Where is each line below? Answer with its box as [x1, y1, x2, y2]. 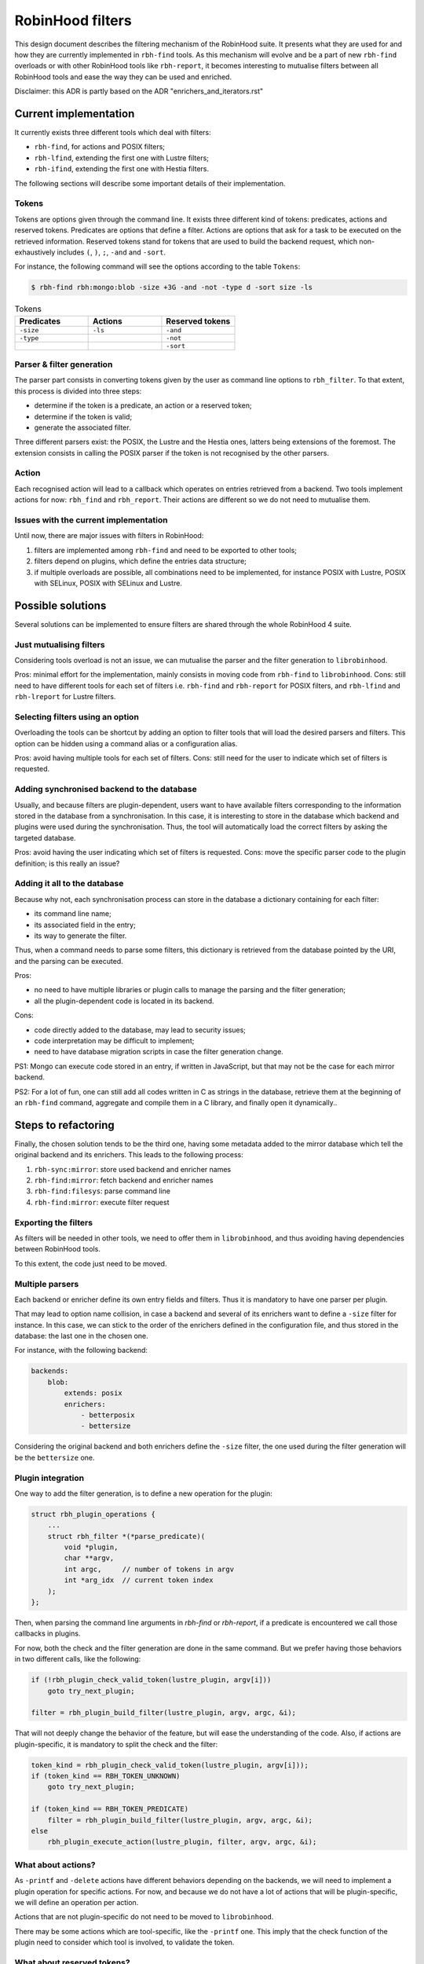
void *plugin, [64, 1543, 119, 1552]
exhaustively [14, 247, 56, 257]
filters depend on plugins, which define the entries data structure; [34, 556, 247, 566]
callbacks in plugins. [14, 1629, 81, 1638]
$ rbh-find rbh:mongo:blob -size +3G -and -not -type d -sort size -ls [31, 283, 313, 292]
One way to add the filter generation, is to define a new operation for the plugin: [14, 1489, 272, 1498]
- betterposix [80, 1411, 135, 1420]
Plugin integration [14, 1472, 85, 1483]
